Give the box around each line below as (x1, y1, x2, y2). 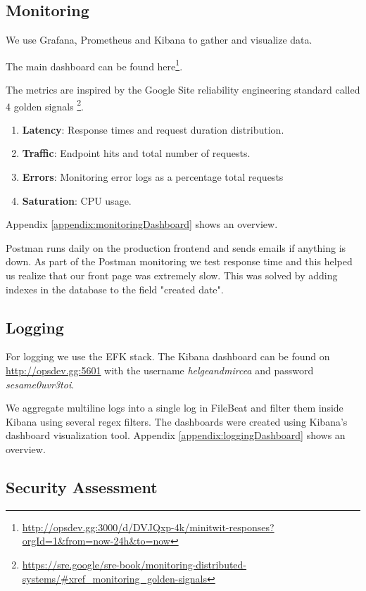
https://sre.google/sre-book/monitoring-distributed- (22, 557, 247, 571)
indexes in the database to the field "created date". (6, 281, 224, 296)
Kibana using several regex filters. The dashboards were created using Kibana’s (6, 414, 348, 428)
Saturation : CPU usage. (22, 193, 132, 208)
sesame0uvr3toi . (6, 376, 75, 391)
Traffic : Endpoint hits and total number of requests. (22, 146, 251, 160)
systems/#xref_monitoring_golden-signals (22, 571, 207, 585)
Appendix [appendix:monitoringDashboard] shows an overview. (6, 217, 278, 231)
